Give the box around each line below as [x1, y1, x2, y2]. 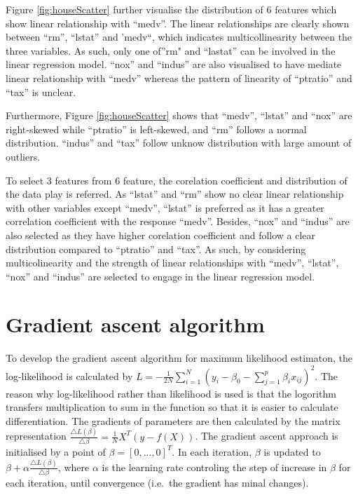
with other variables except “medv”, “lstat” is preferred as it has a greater [6, 200, 324, 215]
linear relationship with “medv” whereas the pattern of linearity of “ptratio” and [6, 70, 352, 85]
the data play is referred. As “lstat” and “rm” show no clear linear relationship [6, 187, 344, 201]
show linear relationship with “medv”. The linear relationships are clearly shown [6, 15, 350, 30]
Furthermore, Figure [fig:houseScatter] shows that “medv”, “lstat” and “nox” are [6, 108, 352, 123]
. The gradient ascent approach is [195, 428, 338, 443]
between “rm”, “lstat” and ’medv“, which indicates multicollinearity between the [6, 29, 352, 44]
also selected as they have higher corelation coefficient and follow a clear [6, 227, 316, 242]
